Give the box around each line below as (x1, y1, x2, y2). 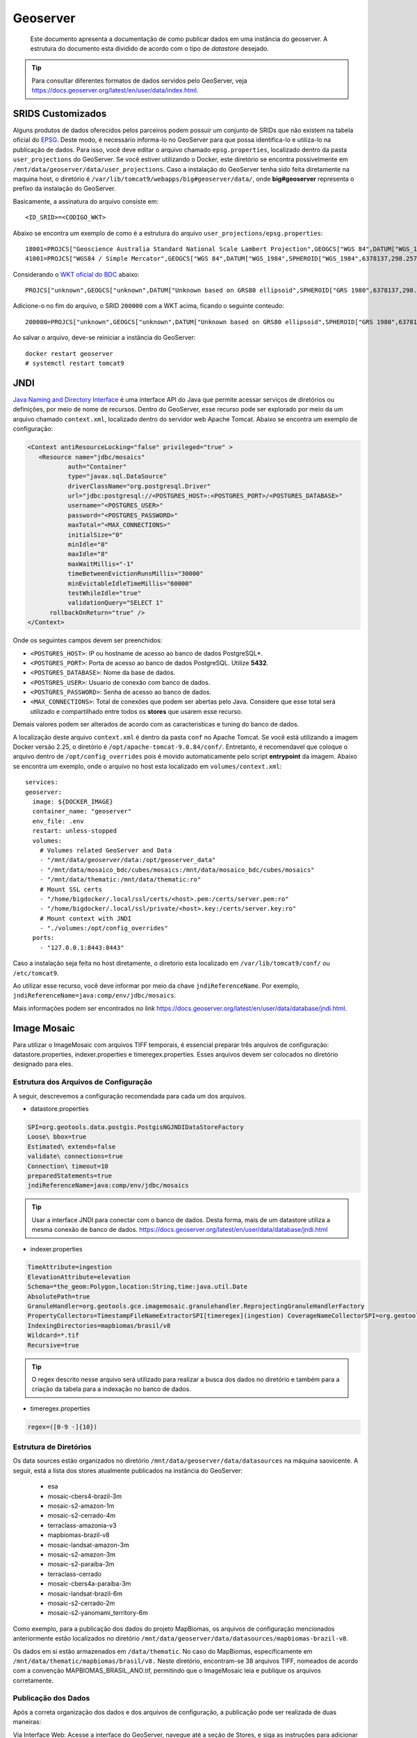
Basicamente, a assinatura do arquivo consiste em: (13, 197, 159, 205)
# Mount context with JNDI (39, 914, 132, 923)
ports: (32, 934, 55, 942)
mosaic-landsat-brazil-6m (47, 1589, 123, 1598)
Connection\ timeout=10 (27, 1162, 109, 1170)
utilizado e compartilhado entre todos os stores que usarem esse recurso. (30, 707, 243, 715)
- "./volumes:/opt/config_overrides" (39, 925, 168, 932)
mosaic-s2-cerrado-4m (47, 1511, 116, 1520)
